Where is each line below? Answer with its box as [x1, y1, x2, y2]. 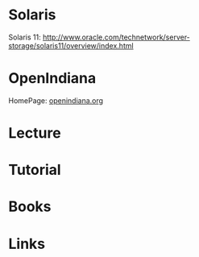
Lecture [8, 124, 62, 143]
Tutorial [8, 161, 62, 179]
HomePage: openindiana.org [8, 95, 103, 106]
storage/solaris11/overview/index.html [8, 40, 135, 50]
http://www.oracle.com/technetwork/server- [43, 32, 191, 42]
